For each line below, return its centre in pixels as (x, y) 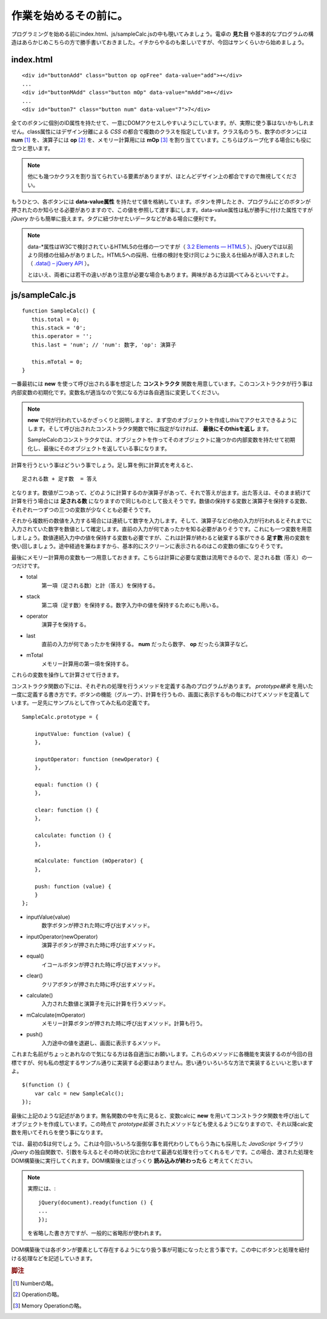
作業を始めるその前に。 (70, 16)
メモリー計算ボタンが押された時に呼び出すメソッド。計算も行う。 (124, 1023)
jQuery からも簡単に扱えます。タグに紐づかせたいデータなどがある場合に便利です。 (115, 219)
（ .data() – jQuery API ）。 (60, 263)
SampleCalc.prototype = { (61, 717)
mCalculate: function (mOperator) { (89, 861)
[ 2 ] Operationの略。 (38, 1294)
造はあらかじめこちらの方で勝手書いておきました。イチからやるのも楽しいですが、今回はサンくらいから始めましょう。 (159, 42)
